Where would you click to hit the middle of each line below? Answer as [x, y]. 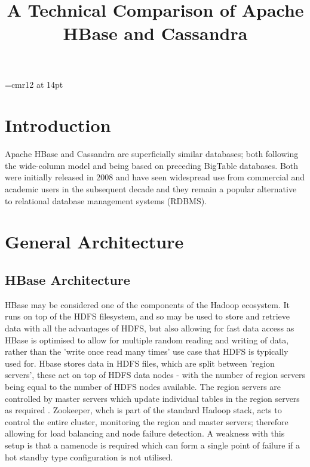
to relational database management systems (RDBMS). [106, 200]
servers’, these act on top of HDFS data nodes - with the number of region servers [155, 375]
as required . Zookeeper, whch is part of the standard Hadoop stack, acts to [143, 410]
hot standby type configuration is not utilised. [89, 457]
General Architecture [94, 242]
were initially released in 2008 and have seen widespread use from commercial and [155, 177]
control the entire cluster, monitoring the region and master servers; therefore [147, 421]
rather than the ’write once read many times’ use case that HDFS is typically [147, 351]
